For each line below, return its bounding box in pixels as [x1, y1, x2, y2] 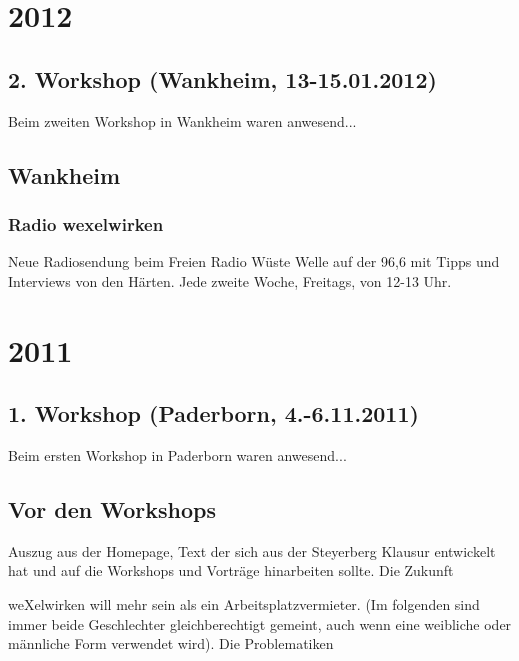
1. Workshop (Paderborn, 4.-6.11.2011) [8, 398, 419, 429]
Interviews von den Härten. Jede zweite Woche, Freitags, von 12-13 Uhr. [8, 270, 452, 291]
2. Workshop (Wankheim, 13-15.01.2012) [8, 63, 437, 94]
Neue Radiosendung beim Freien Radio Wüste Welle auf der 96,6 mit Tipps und [8, 251, 500, 272]
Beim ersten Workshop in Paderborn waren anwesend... [8, 444, 347, 465]
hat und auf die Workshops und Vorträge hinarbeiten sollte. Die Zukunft [8, 560, 454, 581]
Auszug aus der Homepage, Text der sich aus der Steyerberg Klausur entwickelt [8, 540, 496, 561]
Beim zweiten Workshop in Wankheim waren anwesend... [8, 110, 357, 131]
